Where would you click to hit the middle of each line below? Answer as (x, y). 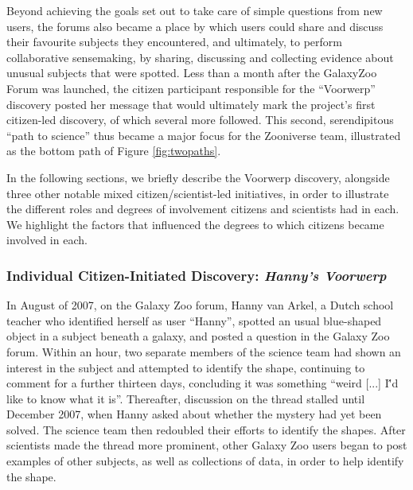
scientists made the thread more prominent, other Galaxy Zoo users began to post (207, 445)
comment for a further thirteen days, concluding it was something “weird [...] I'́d (203, 383)
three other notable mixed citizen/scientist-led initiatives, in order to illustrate (198, 193)
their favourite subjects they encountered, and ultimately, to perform (174, 42)
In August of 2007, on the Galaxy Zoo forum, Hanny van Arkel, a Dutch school (200, 305)
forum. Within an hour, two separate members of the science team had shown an (204, 351)
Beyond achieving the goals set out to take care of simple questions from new (195, 10)
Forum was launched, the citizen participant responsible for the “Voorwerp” (191, 88)
